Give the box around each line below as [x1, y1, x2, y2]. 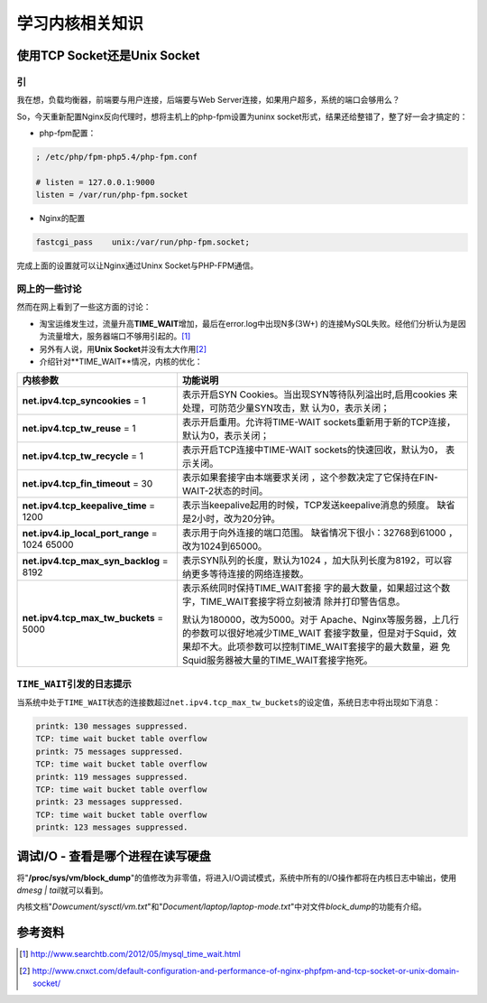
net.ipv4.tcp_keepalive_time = [22, 499, 156, 512]
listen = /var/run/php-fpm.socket [35, 190, 188, 200]
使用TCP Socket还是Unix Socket [16, 48, 200, 63]
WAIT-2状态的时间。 [181, 485, 269, 497]
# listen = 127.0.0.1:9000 [35, 177, 155, 187]
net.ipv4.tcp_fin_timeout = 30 [22, 478, 153, 490]
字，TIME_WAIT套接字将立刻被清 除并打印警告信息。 [181, 596, 406, 608]
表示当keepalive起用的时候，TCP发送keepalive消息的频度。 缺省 [181, 499, 455, 512]
